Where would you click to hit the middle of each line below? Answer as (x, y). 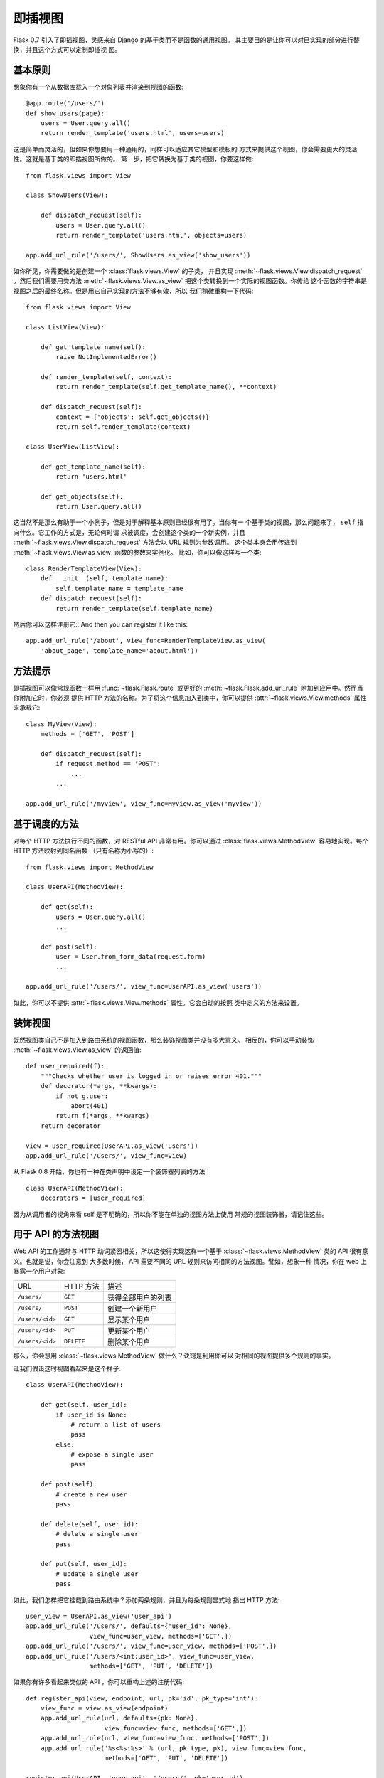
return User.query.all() (99, 506)
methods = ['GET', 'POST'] (87, 734)
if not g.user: (82, 1096)
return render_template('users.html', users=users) (132, 133)
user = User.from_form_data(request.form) (131, 957)
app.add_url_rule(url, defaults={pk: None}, (119, 1718)
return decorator (70, 1126)
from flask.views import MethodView (90, 867)
